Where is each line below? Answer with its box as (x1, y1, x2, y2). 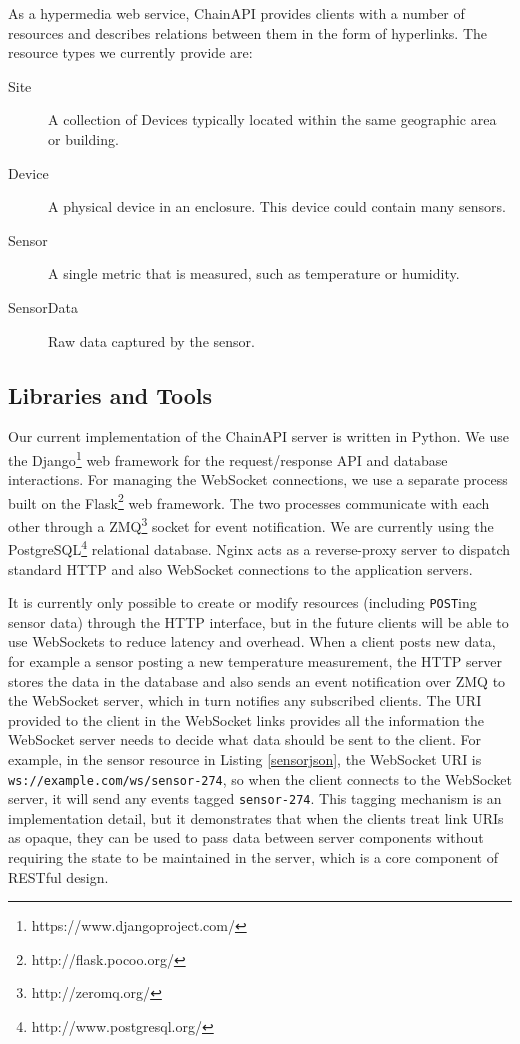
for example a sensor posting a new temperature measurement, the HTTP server (8, 650, 502, 671)
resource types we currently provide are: (8, 42, 253, 63)
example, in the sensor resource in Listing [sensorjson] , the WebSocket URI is (8, 748, 482, 769)
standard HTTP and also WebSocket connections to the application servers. (8, 558, 473, 579)
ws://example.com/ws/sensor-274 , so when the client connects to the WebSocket (8, 768, 512, 789)
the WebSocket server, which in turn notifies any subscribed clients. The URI (8, 690, 482, 711)
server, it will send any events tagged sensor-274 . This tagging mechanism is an (8, 788, 502, 809)
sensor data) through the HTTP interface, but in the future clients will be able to (8, 611, 509, 632)
